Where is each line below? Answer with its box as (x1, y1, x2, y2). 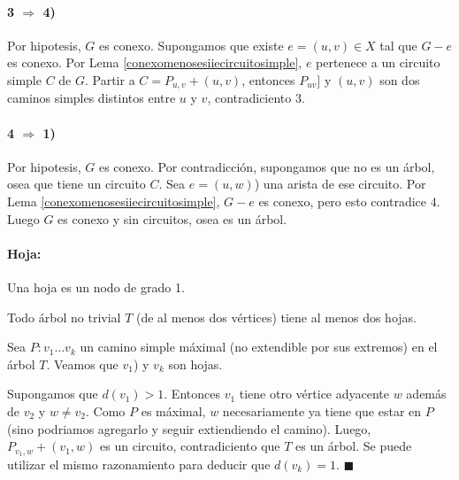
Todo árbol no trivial (7, 307, 121, 326)
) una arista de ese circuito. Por (254, 174, 426, 193)
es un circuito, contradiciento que (100, 437, 280, 455)
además (406, 384, 447, 403)
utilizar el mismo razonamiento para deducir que (7, 455, 271, 474)
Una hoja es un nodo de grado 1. (7, 278, 185, 296)
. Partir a (84, 70, 135, 89)
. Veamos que (46, 354, 119, 373)
